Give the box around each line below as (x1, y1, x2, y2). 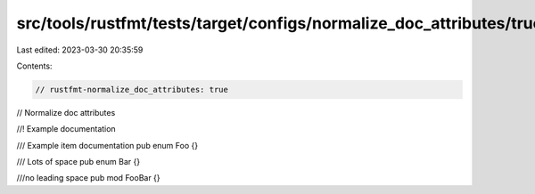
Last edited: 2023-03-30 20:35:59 (16, 44, 144, 55)
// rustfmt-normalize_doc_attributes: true (35, 85, 229, 94)
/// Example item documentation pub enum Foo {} (16, 140, 199, 150)
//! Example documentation (16, 124, 116, 134)
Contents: (16, 61, 53, 71)
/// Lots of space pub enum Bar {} (16, 157, 141, 167)
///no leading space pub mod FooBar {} (16, 173, 160, 183)
